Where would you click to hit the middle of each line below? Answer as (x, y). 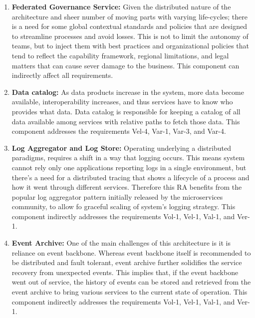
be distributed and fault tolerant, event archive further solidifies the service (127, 262)
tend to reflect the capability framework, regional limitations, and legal (120, 55)
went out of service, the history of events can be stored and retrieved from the (131, 282)
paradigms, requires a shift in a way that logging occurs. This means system (128, 158)
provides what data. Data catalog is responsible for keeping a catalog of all (126, 111)
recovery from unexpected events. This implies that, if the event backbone (125, 272)
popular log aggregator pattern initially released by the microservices (117, 196)
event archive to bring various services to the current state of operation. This (129, 292)
